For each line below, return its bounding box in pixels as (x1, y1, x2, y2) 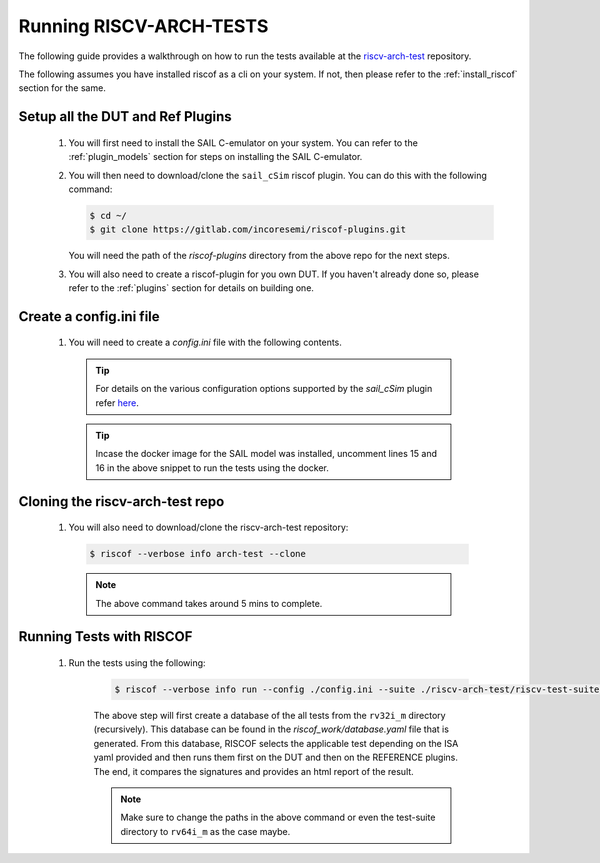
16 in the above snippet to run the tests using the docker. (95, 461, 329, 474)
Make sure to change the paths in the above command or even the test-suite (120, 811, 436, 824)
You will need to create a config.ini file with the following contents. (68, 336, 342, 349)
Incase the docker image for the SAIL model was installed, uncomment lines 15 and (95, 448, 437, 460)
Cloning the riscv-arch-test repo (18, 493, 225, 510)
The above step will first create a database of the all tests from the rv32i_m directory (93, 709, 446, 721)
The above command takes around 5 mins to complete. (95, 597, 323, 609)
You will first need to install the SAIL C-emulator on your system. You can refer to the (68, 136, 419, 149)
